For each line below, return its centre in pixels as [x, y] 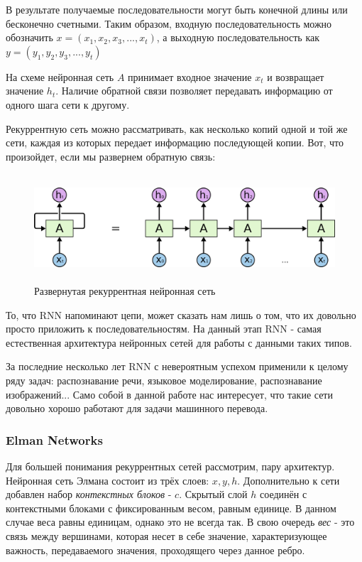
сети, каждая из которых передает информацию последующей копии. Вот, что [175, 142]
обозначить [29, 37]
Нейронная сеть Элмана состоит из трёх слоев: [108, 480]
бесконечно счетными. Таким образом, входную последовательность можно [169, 23]
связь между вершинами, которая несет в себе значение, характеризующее [166, 536]
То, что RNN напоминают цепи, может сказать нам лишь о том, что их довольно [181, 314]
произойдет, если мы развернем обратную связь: [111, 156]
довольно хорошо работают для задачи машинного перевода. [137, 408]
